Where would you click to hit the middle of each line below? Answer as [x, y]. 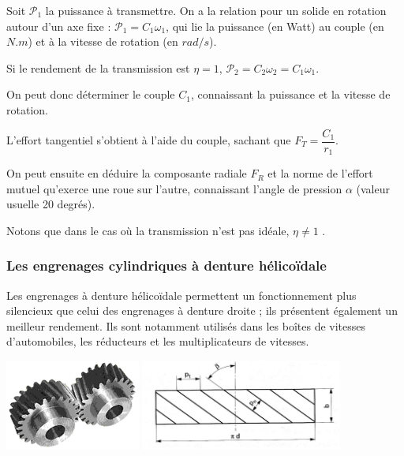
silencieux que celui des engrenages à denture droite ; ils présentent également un [202, 310]
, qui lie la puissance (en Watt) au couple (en [275, 26]
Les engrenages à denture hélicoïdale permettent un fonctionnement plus [181, 295]
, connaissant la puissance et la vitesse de [290, 94]
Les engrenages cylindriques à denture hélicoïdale [166, 265]
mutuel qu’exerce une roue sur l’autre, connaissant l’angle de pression [174, 188]
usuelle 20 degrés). [51, 204]
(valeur [373, 188]
